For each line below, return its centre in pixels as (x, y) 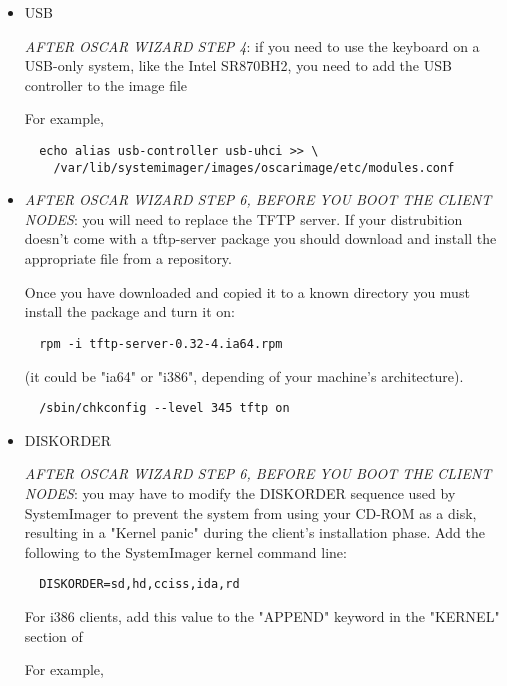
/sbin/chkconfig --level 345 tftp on (164, 408)
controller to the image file (106, 84)
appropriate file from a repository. (128, 258)
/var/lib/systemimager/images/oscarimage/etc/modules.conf (254, 167)
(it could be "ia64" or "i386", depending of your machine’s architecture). (244, 375)
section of (53, 635)
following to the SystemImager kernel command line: (185, 551)
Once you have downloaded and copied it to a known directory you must (247, 291)
